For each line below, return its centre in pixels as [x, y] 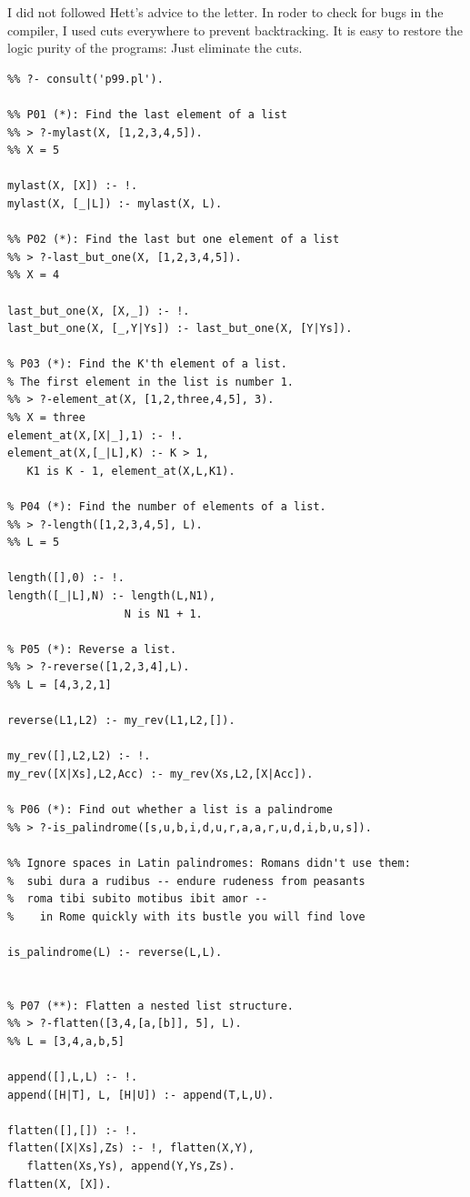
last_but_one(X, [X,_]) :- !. [99, 311]
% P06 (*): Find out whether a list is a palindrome [170, 810]
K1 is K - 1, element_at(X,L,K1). [131, 471]
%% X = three [46, 418]
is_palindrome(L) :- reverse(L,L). [115, 952]
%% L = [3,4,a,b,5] [66, 1041]
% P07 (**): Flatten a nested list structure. [150, 1006]
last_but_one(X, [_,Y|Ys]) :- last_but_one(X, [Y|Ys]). [180, 329]
